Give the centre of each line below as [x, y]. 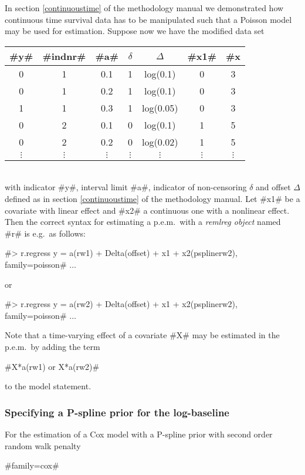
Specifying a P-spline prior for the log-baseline [117, 412]
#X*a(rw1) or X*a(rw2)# [52, 366]
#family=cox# [32, 465]
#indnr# [64, 56]
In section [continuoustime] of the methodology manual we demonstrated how [144, 8]
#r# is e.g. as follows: [45, 233]
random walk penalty [43, 445]
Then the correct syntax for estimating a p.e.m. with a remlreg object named [143, 222]
